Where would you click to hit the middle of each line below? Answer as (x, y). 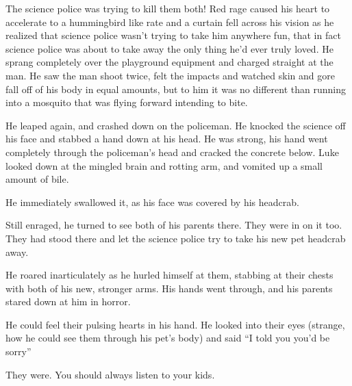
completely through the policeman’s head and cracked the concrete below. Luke (172, 152)
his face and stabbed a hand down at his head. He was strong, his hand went (167, 139)
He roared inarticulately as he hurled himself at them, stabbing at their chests (169, 275)
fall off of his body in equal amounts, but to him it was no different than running (176, 89)
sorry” (18, 351)
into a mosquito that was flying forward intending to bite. (127, 102)
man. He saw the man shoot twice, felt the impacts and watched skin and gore (170, 75)
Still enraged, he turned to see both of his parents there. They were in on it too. (174, 225)
